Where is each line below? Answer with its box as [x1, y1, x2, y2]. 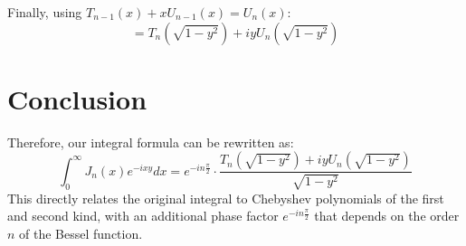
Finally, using [7, 3, 82, 21]
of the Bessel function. [19, 223, 143, 242]
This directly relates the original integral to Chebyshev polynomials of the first [7, 188, 444, 207]
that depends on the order [314, 206, 460, 225]
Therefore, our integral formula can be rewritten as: [7, 132, 294, 151]
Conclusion [7, 80, 147, 117]
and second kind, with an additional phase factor [7, 206, 279, 225]
